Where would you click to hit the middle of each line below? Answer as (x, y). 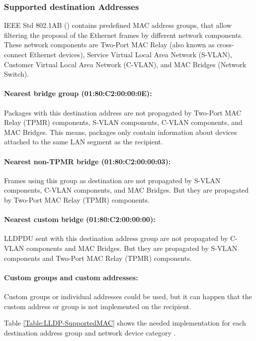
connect (16, 54)
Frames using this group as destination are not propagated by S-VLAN (112, 180)
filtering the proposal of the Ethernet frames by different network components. (124, 35)
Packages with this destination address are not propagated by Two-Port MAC (123, 112)
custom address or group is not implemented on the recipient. (98, 306)
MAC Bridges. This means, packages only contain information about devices (121, 132)
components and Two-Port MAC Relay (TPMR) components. (98, 258)
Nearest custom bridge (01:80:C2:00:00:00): (80, 219)
